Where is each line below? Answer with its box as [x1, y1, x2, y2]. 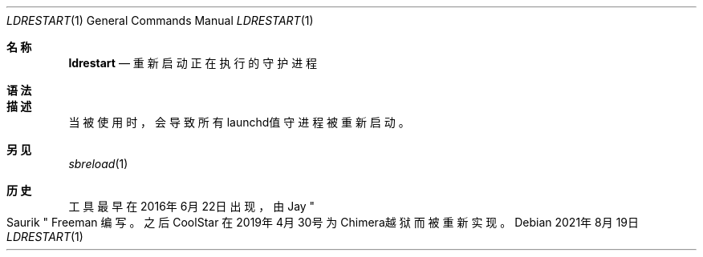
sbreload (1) [68, 157, 128, 171]
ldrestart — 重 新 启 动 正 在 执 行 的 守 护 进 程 [68, 56, 318, 70]
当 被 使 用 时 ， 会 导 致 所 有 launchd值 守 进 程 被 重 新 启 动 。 [68, 115, 410, 129]
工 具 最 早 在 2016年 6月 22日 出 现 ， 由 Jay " [68, 199, 315, 213]
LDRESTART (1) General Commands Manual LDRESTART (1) [6, 14, 314, 27]
